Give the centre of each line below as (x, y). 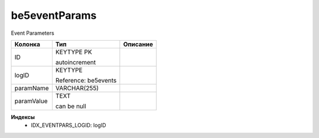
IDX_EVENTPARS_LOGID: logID (69, 125)
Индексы (23, 117)
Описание (138, 44)
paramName (32, 88)
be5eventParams (54, 15)
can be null (71, 106)
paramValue (31, 101)
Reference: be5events (86, 80)
